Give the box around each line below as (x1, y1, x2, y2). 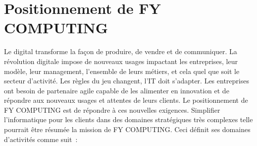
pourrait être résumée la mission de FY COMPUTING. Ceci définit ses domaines (4, 124, 251, 135)
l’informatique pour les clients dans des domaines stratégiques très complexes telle (4, 114, 253, 125)
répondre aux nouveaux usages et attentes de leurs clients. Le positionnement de (4, 95, 248, 105)
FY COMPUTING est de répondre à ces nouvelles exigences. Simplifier (4, 104, 220, 115)
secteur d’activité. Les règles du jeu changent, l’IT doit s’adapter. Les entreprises (4, 75, 249, 86)
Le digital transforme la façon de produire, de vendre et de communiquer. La (4, 46, 237, 57)
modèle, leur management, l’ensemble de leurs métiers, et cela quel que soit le (4, 66, 240, 76)
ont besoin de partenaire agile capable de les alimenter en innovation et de (4, 85, 229, 95)
